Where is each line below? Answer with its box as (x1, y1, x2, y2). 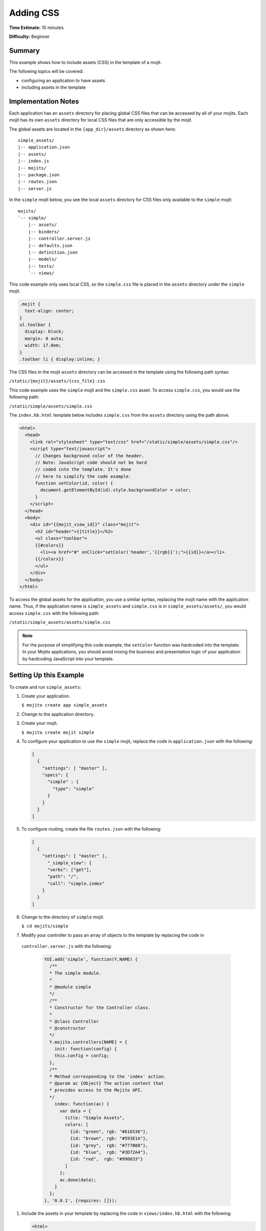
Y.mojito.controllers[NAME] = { (49, 1039, 128, 1045)
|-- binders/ (28, 229, 60, 234)
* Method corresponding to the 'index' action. (49, 1073, 166, 1079)
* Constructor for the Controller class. (49, 1004, 151, 1010)
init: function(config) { (54, 1046, 117, 1052)
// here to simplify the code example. (35, 473, 132, 479)
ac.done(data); (60, 1177, 97, 1183)
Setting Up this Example (9, 671, 84, 680)
